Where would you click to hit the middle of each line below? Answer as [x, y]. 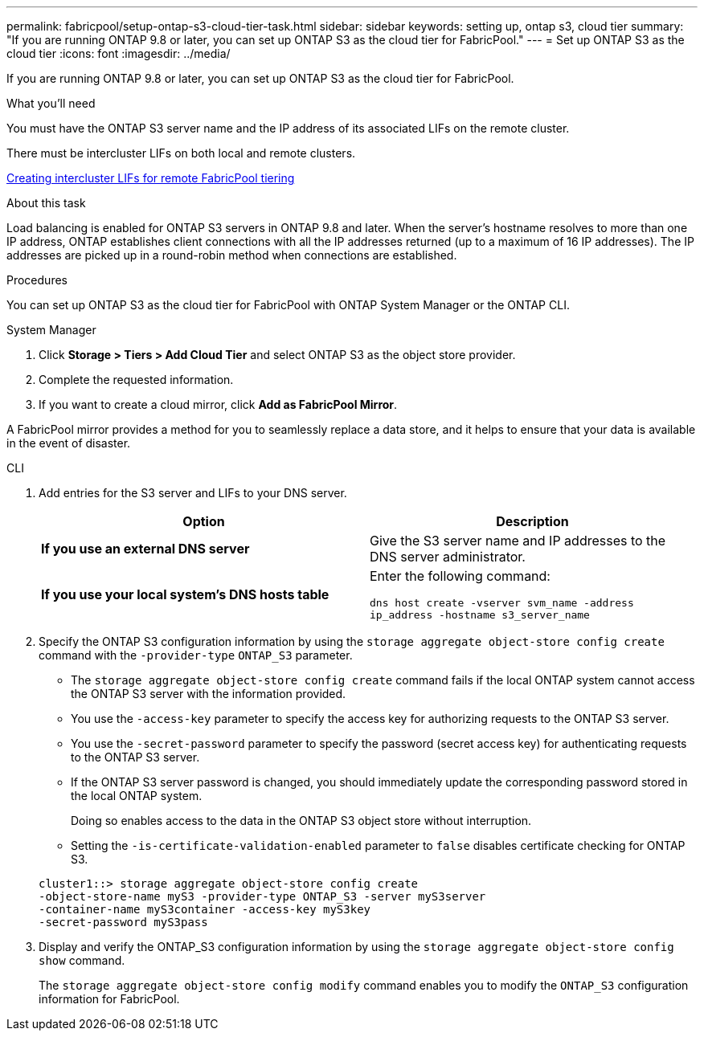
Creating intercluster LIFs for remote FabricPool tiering [151, 178]
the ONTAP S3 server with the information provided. [209, 694]
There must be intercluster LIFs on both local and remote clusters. [181, 153]
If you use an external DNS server [145, 549]
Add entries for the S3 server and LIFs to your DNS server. [193, 493]
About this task [46, 203]
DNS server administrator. [448, 557]
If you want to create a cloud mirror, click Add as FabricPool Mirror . [218, 404]
